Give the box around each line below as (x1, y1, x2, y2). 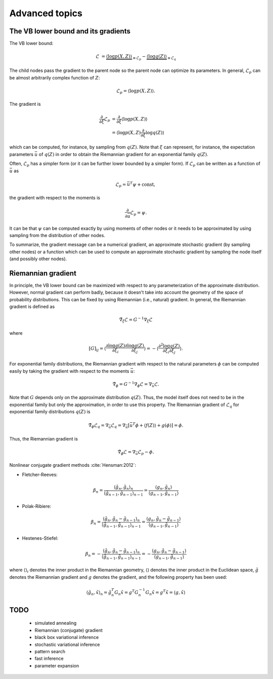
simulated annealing (34, 620, 77, 626)
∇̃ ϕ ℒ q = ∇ (88, 423, 109, 429)
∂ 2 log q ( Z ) (158, 342, 180, 349)
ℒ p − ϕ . (138, 449, 154, 456)
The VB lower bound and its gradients (9, 27, 131, 35)
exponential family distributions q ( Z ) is (9, 409, 90, 415)
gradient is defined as (9, 304, 55, 310)
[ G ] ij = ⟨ (88, 345, 106, 352)
